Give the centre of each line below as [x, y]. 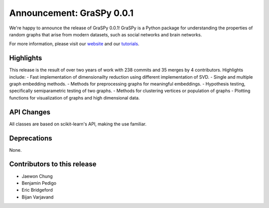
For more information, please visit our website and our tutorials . [74, 44]
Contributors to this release [53, 164]
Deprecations [31, 138]
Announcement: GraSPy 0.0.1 [71, 13]
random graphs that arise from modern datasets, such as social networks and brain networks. [106, 34]
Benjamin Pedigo [39, 183]
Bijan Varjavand [38, 197]
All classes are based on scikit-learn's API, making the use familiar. [78, 124]
